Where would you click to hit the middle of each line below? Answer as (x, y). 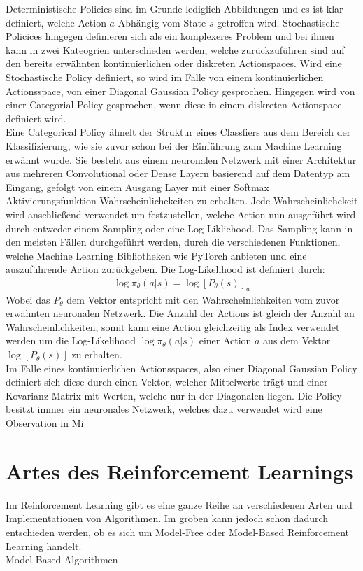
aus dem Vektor (297, 340)
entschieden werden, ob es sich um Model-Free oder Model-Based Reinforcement (177, 531)
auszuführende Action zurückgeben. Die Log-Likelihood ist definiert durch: (165, 269)
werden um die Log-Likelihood (71, 340)
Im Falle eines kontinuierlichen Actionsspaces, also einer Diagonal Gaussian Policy (181, 368)
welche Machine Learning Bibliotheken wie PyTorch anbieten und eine (156, 255)
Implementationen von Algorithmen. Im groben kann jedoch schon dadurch (167, 518)
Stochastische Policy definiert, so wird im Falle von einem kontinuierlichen (165, 77)
